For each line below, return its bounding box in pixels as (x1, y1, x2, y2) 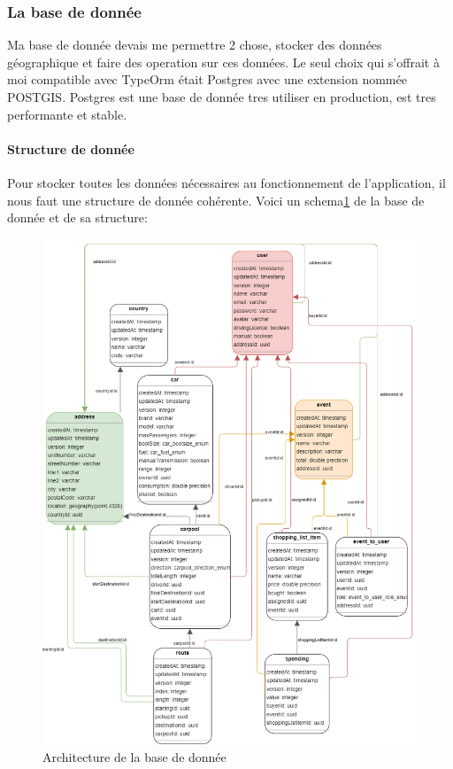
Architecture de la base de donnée (42, 747, 226, 765)
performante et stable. (7, 105, 127, 123)
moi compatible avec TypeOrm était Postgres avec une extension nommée (7, 70, 407, 89)
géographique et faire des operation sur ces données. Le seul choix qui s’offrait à (7, 52, 440, 71)
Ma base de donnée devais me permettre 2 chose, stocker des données (7, 35, 382, 54)
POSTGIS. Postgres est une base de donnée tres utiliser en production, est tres (7, 88, 436, 105)
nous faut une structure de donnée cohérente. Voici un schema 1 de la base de (7, 190, 425, 209)
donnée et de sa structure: (7, 208, 148, 227)
